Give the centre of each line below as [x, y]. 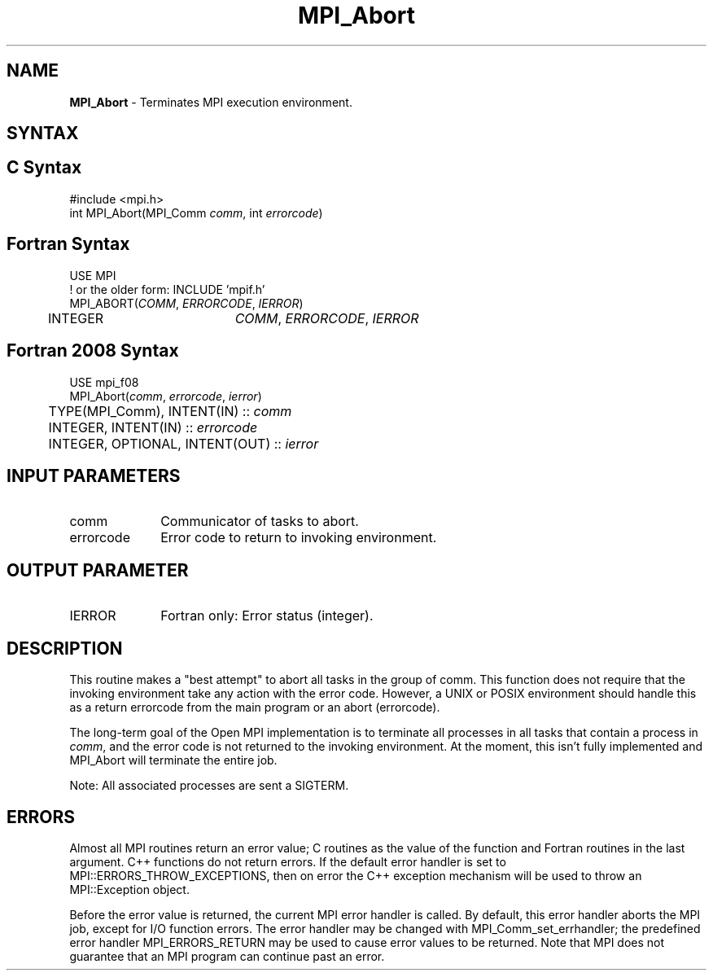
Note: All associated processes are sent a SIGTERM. [209, 786]
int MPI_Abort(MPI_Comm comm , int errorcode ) [196, 212]
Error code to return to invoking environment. [299, 538]
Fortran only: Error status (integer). [267, 616]
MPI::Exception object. [129, 889]
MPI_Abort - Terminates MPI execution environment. [211, 102]
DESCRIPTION [65, 648]
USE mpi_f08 [104, 382]
